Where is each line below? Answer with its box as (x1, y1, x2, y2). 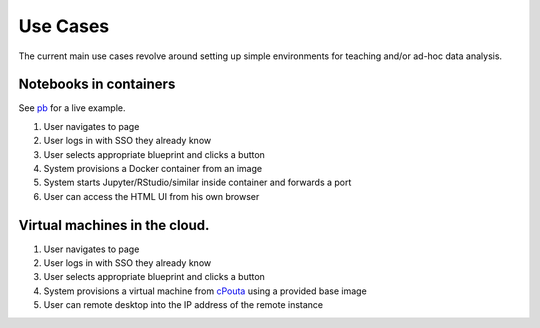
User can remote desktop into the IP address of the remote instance (43, 299, 324, 311)
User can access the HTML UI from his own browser (43, 190, 260, 202)
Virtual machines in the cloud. (18, 216, 210, 234)
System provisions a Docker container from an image (43, 163, 263, 175)
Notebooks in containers (18, 76, 176, 93)
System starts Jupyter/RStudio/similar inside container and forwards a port (43, 176, 352, 189)
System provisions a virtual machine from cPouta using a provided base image (43, 285, 367, 297)
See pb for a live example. (18, 102, 126, 114)
